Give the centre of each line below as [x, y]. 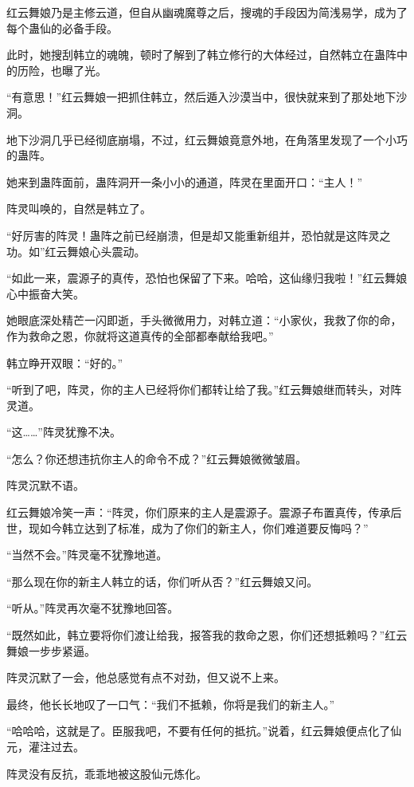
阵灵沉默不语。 [45, 485]
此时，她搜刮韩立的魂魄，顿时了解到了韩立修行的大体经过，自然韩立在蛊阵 [201, 55]
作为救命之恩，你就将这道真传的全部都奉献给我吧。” [140, 335]
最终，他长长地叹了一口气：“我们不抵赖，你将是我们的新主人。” [171, 704]
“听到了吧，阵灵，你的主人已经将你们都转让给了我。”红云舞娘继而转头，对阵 [204, 390]
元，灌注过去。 [45, 746]
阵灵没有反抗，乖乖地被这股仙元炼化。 [107, 773]
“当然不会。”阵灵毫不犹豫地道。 [87, 555]
